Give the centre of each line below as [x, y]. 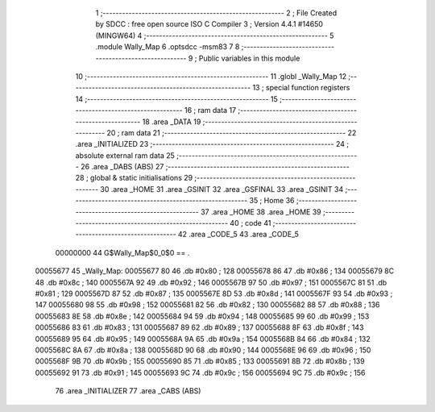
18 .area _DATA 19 [172, 122]
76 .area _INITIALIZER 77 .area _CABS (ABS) [128, 391]
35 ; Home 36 [272, 201]
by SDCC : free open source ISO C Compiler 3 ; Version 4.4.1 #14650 [209, 24]
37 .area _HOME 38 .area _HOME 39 [261, 212]
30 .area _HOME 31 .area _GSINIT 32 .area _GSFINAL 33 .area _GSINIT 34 [222, 189]
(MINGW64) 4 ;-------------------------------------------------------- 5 [215, 35]
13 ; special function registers [301, 88]
